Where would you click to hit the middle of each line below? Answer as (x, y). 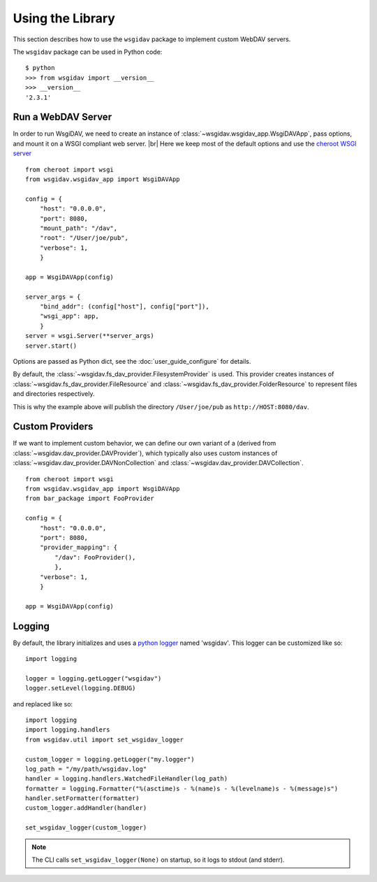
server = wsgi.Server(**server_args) (90, 336)
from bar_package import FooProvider (90, 499)
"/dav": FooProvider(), (95, 557)
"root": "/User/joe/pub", (84, 238)
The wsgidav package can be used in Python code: (88, 52)
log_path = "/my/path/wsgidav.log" (86, 769)
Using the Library (64, 18)
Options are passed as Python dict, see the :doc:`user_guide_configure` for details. (132, 361)
